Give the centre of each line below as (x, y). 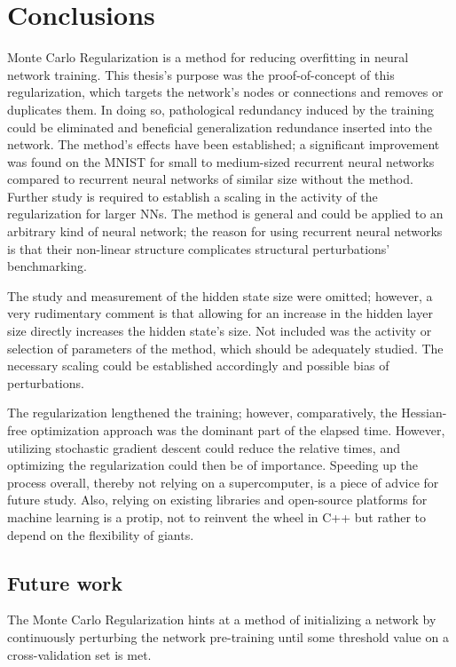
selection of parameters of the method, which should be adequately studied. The (225, 348)
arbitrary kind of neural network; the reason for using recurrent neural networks (225, 231)
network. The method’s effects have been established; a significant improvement (224, 144)
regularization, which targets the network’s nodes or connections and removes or (225, 92)
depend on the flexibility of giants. (101, 534)
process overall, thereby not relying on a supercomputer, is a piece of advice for (223, 482)
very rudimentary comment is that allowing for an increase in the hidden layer (220, 313)
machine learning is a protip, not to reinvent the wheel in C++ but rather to (217, 516)
